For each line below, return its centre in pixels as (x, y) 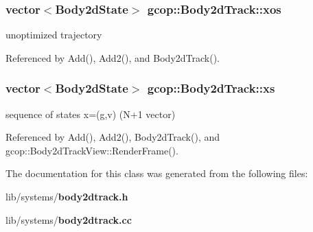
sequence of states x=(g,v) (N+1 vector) (91, 114)
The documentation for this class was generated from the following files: (157, 173)
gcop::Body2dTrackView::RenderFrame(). (92, 150)
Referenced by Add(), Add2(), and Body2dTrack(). (113, 57)
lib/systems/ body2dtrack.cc (69, 219)
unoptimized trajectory (54, 35)
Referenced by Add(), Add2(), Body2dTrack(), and (113, 137)
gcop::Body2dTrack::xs (211, 88)
